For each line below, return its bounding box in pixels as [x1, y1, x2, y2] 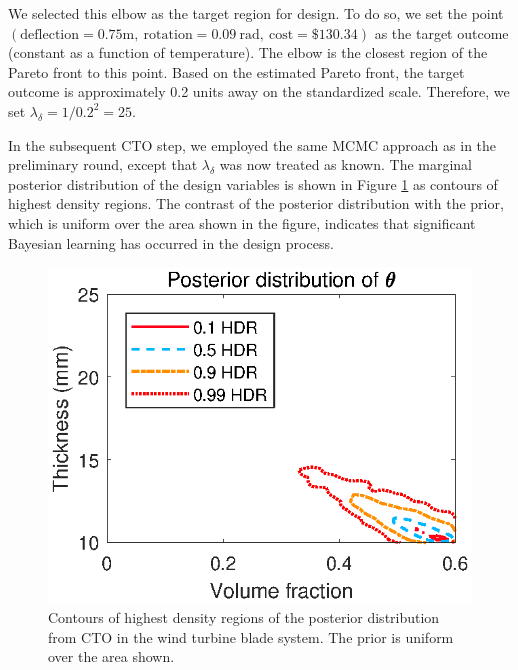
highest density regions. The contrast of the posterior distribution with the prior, [8, 193, 504, 214]
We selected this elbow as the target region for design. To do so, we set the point [8, 3, 504, 23]
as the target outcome [374, 22, 509, 43]
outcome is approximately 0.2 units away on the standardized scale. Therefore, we [8, 81, 510, 102]
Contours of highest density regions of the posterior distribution [48, 607, 440, 628]
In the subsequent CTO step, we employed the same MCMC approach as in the [8, 134, 497, 155]
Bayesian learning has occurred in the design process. [8, 232, 334, 253]
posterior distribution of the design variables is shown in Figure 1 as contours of [8, 173, 498, 194]
